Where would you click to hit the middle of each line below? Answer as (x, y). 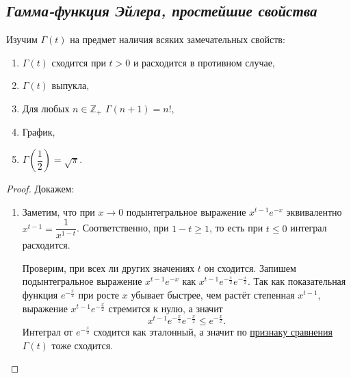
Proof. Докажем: (40, 189)
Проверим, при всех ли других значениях (108, 267)
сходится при (79, 62)
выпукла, (70, 85)
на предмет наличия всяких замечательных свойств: (178, 39)
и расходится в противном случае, (204, 62)
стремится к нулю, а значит (166, 308)
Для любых (46, 108)
